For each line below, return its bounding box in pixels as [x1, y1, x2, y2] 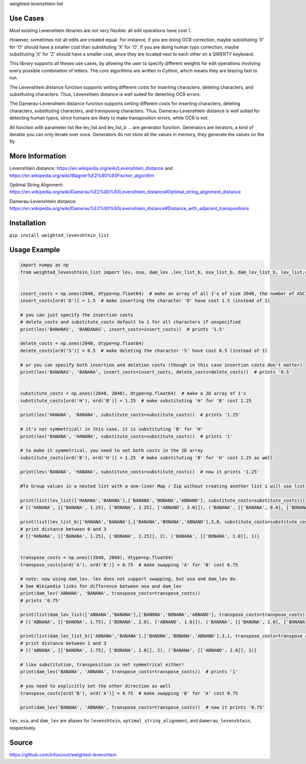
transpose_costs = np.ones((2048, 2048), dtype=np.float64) [20, 555, 174, 561]
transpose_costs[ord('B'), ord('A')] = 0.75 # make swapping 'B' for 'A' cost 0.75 [20, 690, 238, 696]
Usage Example [9, 245, 60, 254]
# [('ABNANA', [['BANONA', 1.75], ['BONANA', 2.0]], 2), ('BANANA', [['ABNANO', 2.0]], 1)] [20, 648, 257, 653]
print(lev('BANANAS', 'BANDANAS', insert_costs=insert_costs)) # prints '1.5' [20, 326, 225, 332]
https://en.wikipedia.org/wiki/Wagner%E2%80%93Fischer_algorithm [9, 172, 155, 179]
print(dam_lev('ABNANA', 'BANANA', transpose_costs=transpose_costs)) [20, 591, 201, 596]
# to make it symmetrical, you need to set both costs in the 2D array [20, 448, 203, 453]
